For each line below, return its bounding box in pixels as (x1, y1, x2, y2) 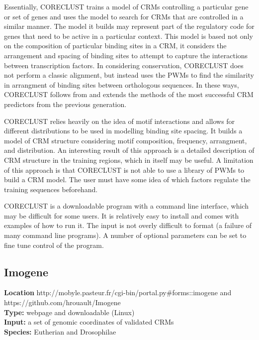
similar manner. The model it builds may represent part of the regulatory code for (4, 21, 255, 31)
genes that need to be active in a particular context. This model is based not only (4, 30, 253, 41)
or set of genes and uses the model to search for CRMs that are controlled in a (4, 11, 244, 21)
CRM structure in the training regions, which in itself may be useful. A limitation (4, 154, 254, 165)
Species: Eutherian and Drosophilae (4, 326, 116, 337)
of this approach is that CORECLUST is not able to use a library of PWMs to (4, 164, 245, 175)
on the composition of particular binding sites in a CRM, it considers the (4, 40, 227, 51)
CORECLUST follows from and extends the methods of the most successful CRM (4, 89, 254, 100)
